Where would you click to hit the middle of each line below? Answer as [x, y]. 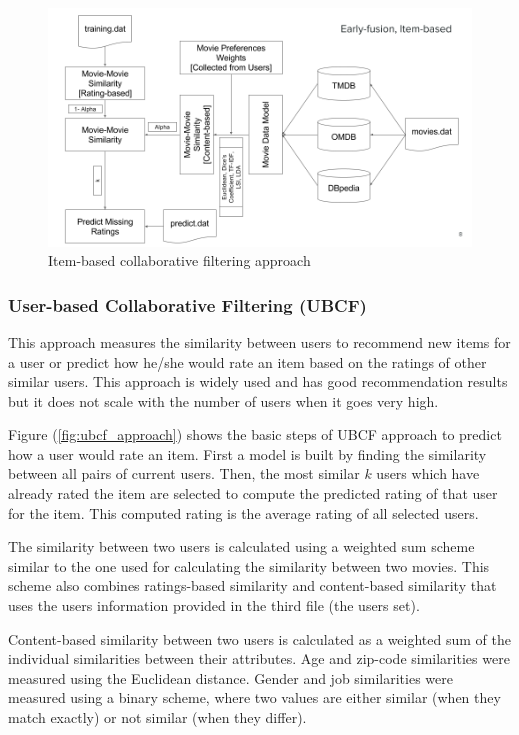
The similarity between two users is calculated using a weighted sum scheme [241, 546]
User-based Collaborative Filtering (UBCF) [187, 304]
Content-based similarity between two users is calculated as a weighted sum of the [259, 638]
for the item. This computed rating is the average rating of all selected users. [243, 512]
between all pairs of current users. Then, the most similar [184, 473]
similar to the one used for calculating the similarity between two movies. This [249, 565]
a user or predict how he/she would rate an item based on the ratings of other [247, 361]
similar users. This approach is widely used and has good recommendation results [258, 381]
